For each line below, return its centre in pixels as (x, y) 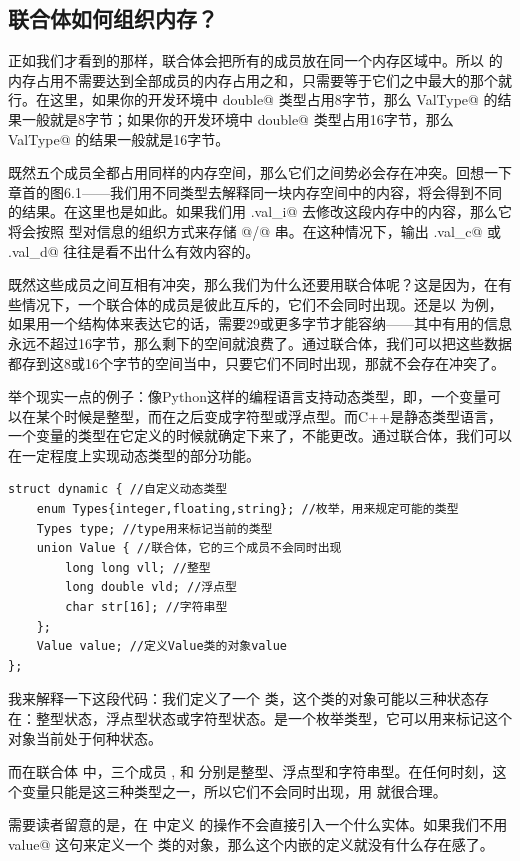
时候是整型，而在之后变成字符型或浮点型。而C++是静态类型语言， (282, 415)
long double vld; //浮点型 (151, 587)
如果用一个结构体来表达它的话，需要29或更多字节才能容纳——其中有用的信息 (260, 323)
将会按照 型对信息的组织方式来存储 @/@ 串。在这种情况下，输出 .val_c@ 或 (255, 230)
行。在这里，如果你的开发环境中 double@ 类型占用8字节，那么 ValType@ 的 (253, 99)
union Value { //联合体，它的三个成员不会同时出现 (189, 548)
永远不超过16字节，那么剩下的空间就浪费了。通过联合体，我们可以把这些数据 (260, 342)
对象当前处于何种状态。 (85, 737)
